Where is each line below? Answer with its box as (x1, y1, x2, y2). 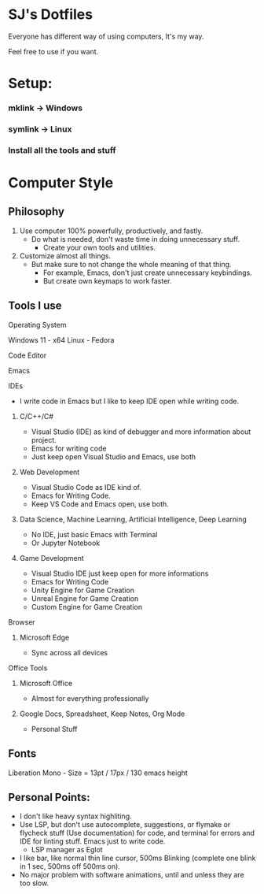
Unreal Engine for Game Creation (31, 593, 139, 603)
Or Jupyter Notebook (31, 538, 101, 547)
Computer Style (8, 174, 114, 192)
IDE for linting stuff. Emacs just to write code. (19, 837, 166, 846)
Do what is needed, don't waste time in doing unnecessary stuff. (31, 234, 240, 243)
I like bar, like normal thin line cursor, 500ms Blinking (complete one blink (19, 853, 256, 863)
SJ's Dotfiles (8, 6, 93, 24)
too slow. (19, 878, 49, 888)
